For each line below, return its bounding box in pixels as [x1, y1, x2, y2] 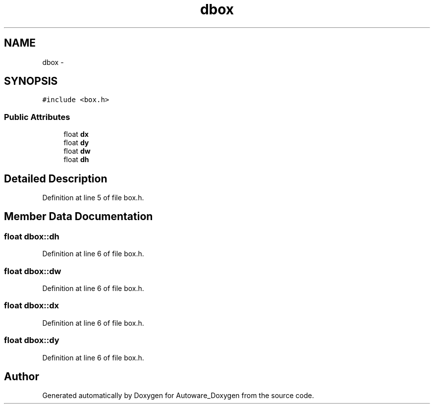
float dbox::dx [4, 300, 59, 311]
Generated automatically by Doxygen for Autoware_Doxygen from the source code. [42, 391, 314, 400]
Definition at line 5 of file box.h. [42, 193, 144, 202]
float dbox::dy [4, 335, 59, 346]
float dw [63, 147, 91, 156]
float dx [63, 130, 89, 139]
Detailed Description [4, 172, 108, 185]
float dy [63, 138, 89, 147]
